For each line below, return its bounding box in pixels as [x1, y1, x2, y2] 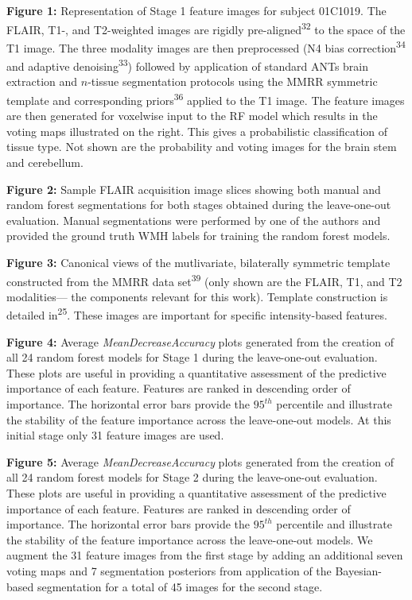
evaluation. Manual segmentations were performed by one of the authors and [6, 211, 381, 228]
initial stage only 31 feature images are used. [6, 427, 224, 443]
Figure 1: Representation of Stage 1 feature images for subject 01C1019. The [6, 2, 387, 18]
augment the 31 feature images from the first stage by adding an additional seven [6, 547, 403, 563]
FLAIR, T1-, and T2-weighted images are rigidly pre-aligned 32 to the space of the [6, 18, 406, 37]
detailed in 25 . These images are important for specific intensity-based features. [6, 304, 387, 323]
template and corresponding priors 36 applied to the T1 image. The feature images [6, 89, 405, 108]
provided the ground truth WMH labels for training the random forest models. [6, 227, 391, 244]
